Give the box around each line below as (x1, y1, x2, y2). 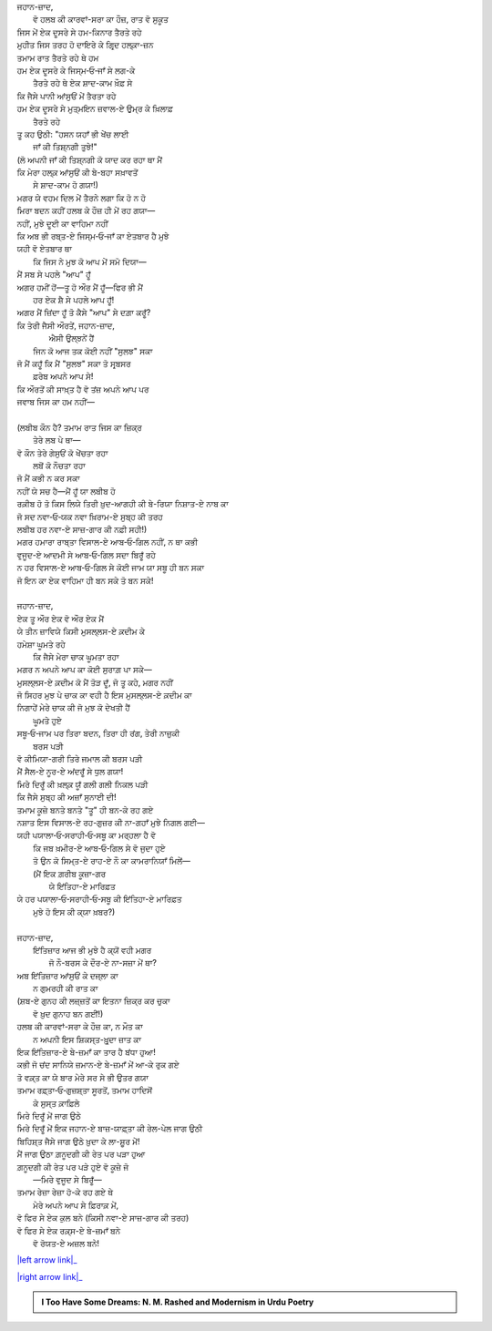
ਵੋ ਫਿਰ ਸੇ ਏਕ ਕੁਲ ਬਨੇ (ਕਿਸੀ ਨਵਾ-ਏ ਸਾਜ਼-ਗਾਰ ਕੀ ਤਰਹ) (16, 1213, 190, 1223)
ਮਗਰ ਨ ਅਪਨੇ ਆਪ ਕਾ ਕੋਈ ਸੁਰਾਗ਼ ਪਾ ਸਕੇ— (16, 664, 152, 675)
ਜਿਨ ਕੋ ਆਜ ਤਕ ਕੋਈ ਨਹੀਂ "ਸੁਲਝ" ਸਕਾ (33, 345, 154, 356)
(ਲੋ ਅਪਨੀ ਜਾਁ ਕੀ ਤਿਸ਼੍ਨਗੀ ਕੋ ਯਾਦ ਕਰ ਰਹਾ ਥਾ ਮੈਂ (16, 154, 163, 165)
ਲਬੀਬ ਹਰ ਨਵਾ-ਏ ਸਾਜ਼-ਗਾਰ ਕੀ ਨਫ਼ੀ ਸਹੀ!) (16, 524, 148, 535)
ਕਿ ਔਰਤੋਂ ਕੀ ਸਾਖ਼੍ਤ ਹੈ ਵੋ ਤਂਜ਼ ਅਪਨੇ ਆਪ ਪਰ (16, 384, 149, 394)
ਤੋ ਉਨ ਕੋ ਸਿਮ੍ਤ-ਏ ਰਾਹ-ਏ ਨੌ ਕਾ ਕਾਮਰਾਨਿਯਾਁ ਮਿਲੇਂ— (33, 855, 191, 866)
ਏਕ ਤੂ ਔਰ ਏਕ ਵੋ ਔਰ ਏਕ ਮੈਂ (16, 613, 105, 624)
